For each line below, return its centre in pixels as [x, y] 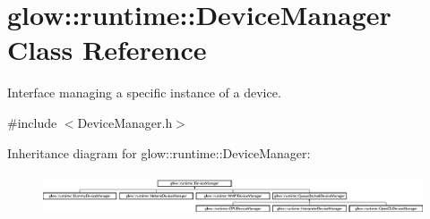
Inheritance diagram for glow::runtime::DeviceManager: [159, 152]
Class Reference [107, 50]
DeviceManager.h [125, 122]
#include [32, 122]
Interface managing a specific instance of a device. [144, 93]
